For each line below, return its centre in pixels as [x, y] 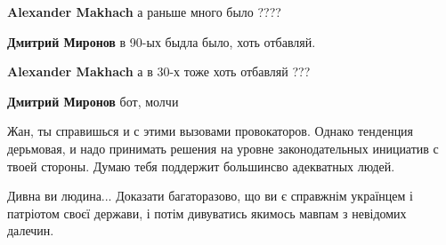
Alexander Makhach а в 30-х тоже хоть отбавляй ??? [159, 71]
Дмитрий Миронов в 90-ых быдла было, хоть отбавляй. [162, 41]
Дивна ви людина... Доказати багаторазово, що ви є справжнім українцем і [210, 196]
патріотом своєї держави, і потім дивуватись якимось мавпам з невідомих [207, 213]
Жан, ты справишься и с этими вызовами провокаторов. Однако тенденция [211, 131]
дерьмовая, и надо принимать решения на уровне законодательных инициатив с [223, 148]
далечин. [31, 230]
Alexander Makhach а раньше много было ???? [144, 12]
